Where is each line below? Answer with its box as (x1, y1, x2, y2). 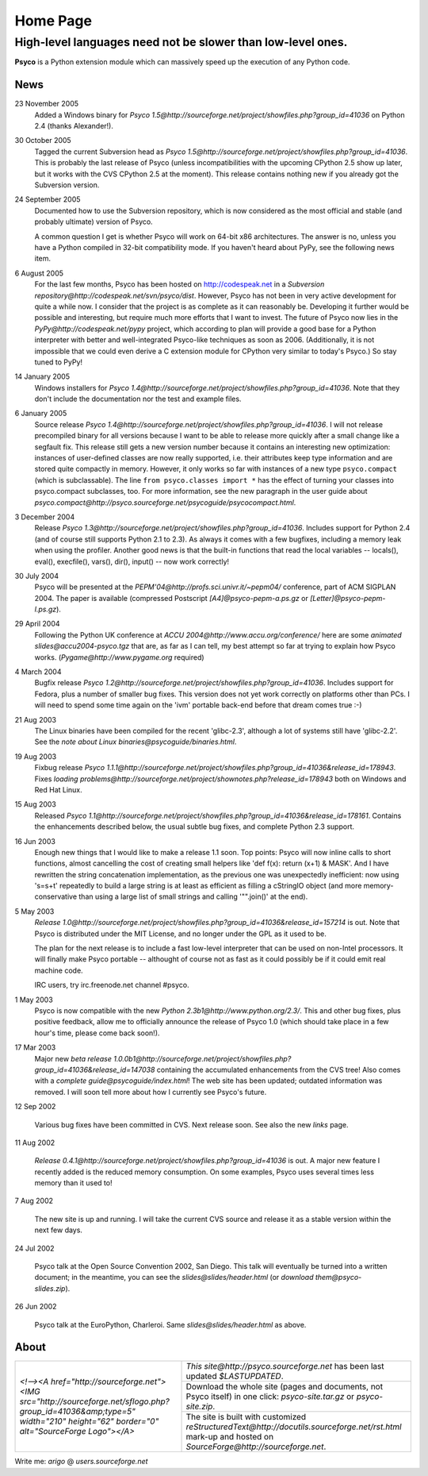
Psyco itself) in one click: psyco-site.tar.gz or (185, 1391, 355, 1402)
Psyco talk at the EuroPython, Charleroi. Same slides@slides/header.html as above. (34, 1320, 307, 1329)
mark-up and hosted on (185, 1432, 273, 1443)
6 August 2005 (14, 268, 63, 278)
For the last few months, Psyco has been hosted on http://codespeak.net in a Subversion (34, 279, 325, 289)
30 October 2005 (14, 136, 71, 145)
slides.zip (34, 1283, 66, 1293)
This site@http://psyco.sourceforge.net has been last (185, 1361, 384, 1372)
